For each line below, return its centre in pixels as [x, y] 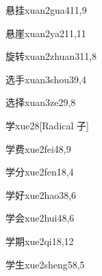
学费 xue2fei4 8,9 [38, 148]
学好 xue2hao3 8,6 [41, 194]
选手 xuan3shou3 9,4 [46, 79]
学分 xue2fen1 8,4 [40, 172]
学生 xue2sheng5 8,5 [45, 264]
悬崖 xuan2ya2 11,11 [46, 33]
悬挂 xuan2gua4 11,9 [46, 10]
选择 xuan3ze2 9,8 [41, 102]
